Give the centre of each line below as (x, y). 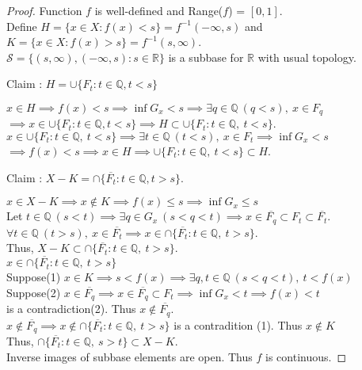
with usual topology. (307, 57)
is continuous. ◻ (306, 356)
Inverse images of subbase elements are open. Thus (130, 356)
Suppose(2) (34, 292)
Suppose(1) (34, 277)
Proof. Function (44, 10)
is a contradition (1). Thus (238, 324)
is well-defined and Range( (159, 10)
